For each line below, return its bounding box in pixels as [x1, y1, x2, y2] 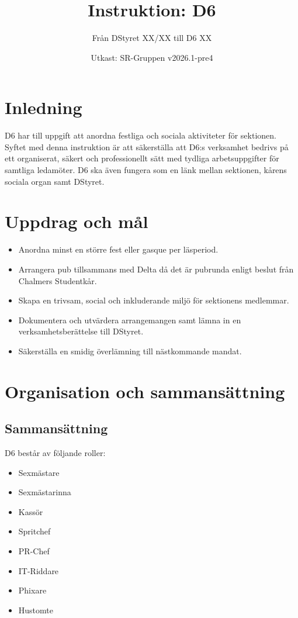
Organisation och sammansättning [5, 379, 285, 403]
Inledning [5, 95, 82, 119]
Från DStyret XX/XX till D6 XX [92, 32, 212, 44]
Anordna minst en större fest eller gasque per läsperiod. [18, 243, 219, 256]
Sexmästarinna [18, 486, 71, 498]
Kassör [18, 505, 43, 517]
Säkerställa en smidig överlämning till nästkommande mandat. [18, 344, 242, 357]
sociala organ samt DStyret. [5, 175, 105, 187]
